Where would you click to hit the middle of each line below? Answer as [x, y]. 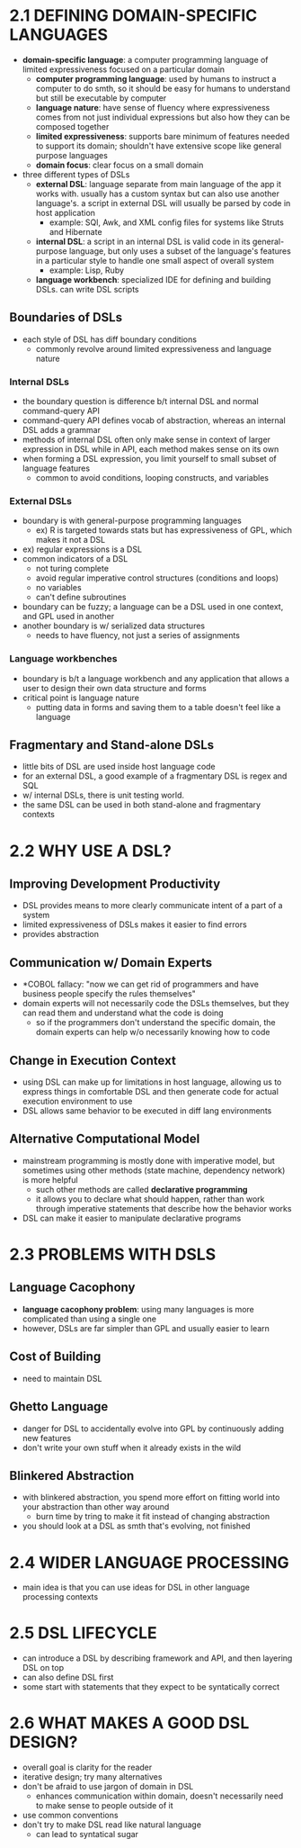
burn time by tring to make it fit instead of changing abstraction [153, 1517]
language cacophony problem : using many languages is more [138, 1309]
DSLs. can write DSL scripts [87, 289]
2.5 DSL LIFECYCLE [83, 1633]
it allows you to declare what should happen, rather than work [150, 1199]
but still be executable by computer [101, 98]
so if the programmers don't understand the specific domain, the [155, 1023]
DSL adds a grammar [62, 430]
